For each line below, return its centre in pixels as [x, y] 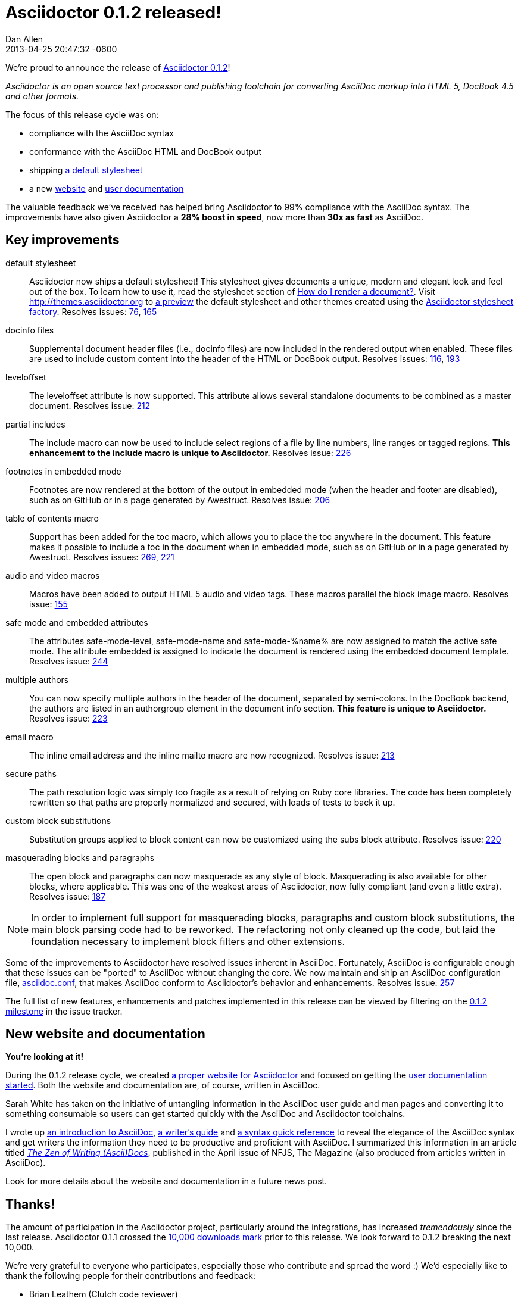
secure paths [31, 773]
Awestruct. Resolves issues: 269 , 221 [102, 557]
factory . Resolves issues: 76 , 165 [93, 311]
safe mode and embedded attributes [77, 622]
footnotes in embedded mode [63, 471]
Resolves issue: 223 [68, 718]
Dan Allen [24, 39]
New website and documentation [105, 1034]
